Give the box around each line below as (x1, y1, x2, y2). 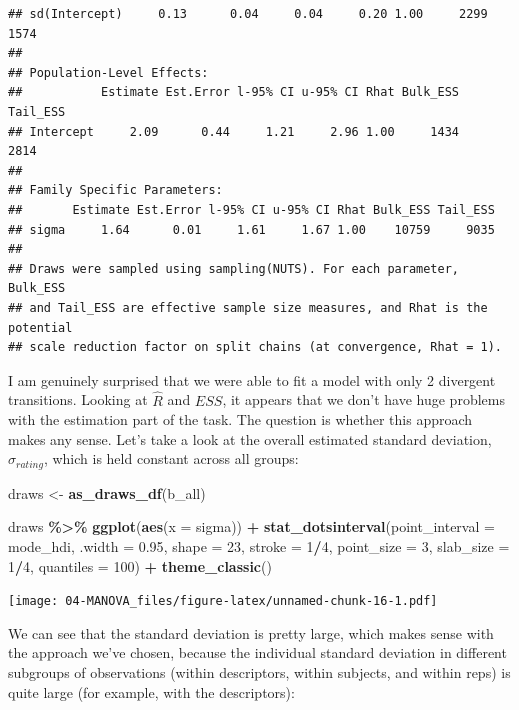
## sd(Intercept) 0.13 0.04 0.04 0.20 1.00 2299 (8, 7, 488, 21)
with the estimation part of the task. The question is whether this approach (8, 409, 473, 430)
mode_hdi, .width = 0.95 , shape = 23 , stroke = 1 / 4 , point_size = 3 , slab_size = (8, 535, 510, 556)
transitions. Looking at (8, 389, 148, 410)
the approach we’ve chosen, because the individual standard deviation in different (8, 642, 507, 663)
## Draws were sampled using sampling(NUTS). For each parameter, (8, 261, 460, 276)
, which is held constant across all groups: (43, 448, 299, 469)
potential (8, 320, 73, 335)
